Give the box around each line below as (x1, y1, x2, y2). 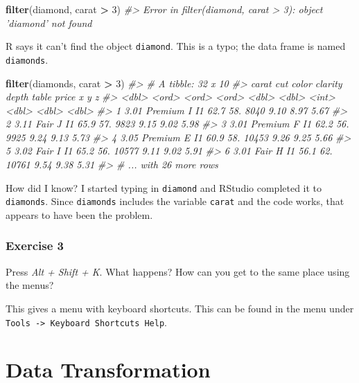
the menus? (6, 278, 54, 292)
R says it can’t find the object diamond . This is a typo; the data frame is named (6, 39, 346, 53)
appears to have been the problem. (6, 207, 153, 222)
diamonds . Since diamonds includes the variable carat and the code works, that (6, 194, 344, 208)
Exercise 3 (6, 237, 64, 254)
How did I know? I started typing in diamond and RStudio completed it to (6, 180, 322, 195)
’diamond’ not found (6, 15, 92, 30)
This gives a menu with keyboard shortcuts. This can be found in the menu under (6, 301, 354, 315)
